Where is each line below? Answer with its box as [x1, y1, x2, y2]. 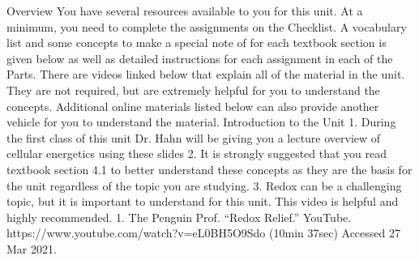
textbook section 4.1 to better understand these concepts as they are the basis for [6, 160, 413, 177]
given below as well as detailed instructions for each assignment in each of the [6, 49, 393, 66]
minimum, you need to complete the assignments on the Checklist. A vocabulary [6, 18, 407, 35]
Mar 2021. [6, 240, 57, 257]
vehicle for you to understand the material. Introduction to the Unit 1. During [6, 113, 396, 130]
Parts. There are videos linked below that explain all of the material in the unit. [6, 66, 405, 83]
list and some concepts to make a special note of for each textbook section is [6, 34, 387, 51]
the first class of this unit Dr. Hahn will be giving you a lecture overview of [6, 129, 381, 146]
